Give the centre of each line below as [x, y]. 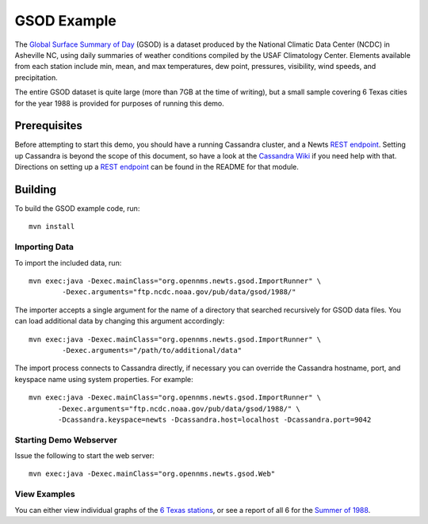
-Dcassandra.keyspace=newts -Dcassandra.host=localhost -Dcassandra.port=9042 [215, 419]
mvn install [52, 227]
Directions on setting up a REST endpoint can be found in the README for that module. [157, 167]
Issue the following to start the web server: [84, 456]
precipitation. [36, 77]
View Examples [45, 494]
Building [36, 189]
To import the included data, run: [68, 262]
